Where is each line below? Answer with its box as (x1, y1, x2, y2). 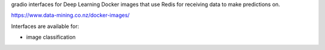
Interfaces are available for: (11, 23, 79, 30)
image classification (26, 33, 76, 41)
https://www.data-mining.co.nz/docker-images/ (11, 12, 130, 19)
